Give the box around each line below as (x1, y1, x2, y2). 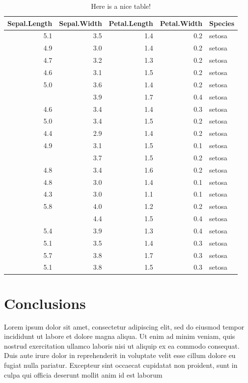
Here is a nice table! (91, 1, 151, 11)
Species (209, 18, 235, 28)
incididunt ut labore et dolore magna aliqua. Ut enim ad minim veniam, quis (4, 331, 235, 341)
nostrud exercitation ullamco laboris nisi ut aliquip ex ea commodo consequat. (4, 340, 240, 351)
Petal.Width (160, 18, 203, 28)
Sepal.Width (59, 18, 102, 28)
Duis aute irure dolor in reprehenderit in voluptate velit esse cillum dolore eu (4, 350, 236, 360)
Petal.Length (109, 18, 153, 28)
